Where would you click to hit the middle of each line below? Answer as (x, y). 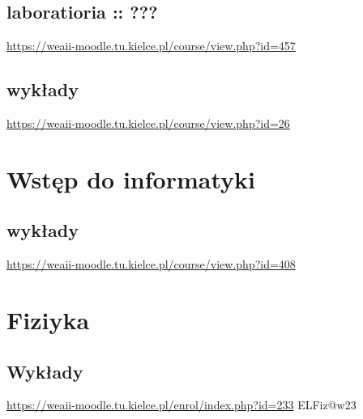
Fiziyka (48, 319)
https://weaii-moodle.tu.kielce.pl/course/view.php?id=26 (148, 123)
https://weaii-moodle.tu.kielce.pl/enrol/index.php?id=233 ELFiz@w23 (181, 405)
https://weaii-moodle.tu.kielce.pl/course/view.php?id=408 (151, 264)
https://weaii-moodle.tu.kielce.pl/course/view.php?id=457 (151, 46)
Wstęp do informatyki (131, 178)
